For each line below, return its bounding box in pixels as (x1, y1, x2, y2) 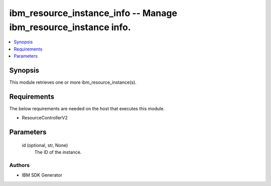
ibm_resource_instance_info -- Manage (9, 8, 178, 19)
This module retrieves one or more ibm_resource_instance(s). (9, 79, 137, 85)
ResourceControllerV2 (22, 115, 68, 121)
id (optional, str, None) (22, 142, 68, 148)
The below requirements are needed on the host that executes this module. (9, 105, 165, 111)
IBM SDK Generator (22, 172, 63, 178)
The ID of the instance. (34, 149, 82, 155)
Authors (9, 161, 30, 168)
